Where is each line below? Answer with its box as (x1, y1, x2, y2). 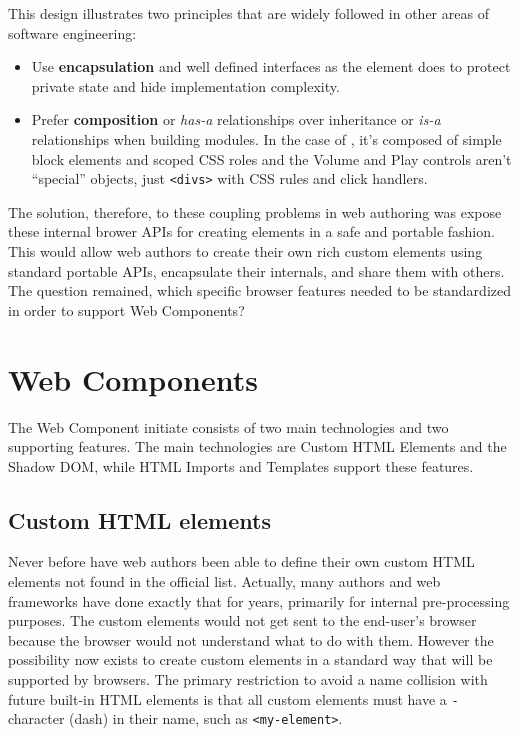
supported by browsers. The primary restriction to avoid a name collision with (8, 669, 488, 690)
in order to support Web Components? (8, 299, 245, 320)
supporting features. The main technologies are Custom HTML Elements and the (8, 436, 507, 457)
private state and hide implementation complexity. (31, 75, 340, 96)
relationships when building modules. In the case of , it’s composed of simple (31, 128, 502, 149)
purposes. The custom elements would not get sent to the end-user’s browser (8, 610, 477, 631)
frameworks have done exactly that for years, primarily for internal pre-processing (8, 590, 510, 611)
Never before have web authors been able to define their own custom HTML (8, 551, 475, 572)
